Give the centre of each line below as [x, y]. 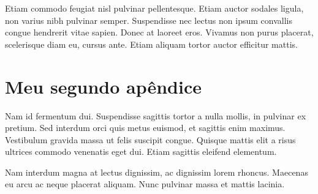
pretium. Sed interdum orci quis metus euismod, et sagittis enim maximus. [145, 128]
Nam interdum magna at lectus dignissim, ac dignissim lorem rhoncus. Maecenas [157, 172]
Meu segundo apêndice [103, 86]
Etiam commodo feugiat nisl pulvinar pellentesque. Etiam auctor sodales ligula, [154, 8]
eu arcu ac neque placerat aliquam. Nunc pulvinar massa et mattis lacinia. [145, 184]
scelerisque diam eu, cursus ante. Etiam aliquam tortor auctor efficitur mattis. [151, 44]
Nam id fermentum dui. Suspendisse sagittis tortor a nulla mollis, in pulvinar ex [156, 115]
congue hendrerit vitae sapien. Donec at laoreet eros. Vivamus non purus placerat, [159, 32]
